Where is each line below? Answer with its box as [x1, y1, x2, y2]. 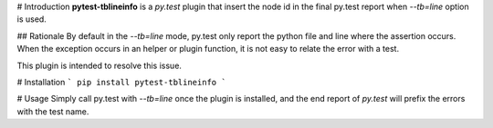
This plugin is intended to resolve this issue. [16, 60, 183, 71]
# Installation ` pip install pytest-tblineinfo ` [16, 76, 227, 87]
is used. [16, 14, 47, 25]
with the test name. [16, 105, 89, 117]
